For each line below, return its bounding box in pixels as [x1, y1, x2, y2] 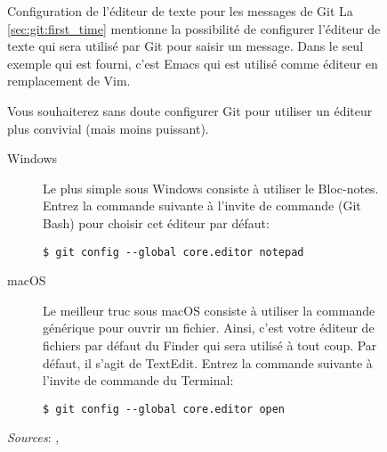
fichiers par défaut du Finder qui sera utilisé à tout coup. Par [43, 335, 377, 354]
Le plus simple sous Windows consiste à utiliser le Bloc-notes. [43, 178, 379, 197]
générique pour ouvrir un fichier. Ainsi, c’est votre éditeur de [43, 318, 375, 337]
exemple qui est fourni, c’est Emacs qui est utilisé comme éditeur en [7, 53, 378, 72]
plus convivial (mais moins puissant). [7, 119, 209, 137]
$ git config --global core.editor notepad [43, 245, 304, 259]
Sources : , [7, 428, 60, 447]
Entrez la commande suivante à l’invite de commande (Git [43, 196, 361, 215]
